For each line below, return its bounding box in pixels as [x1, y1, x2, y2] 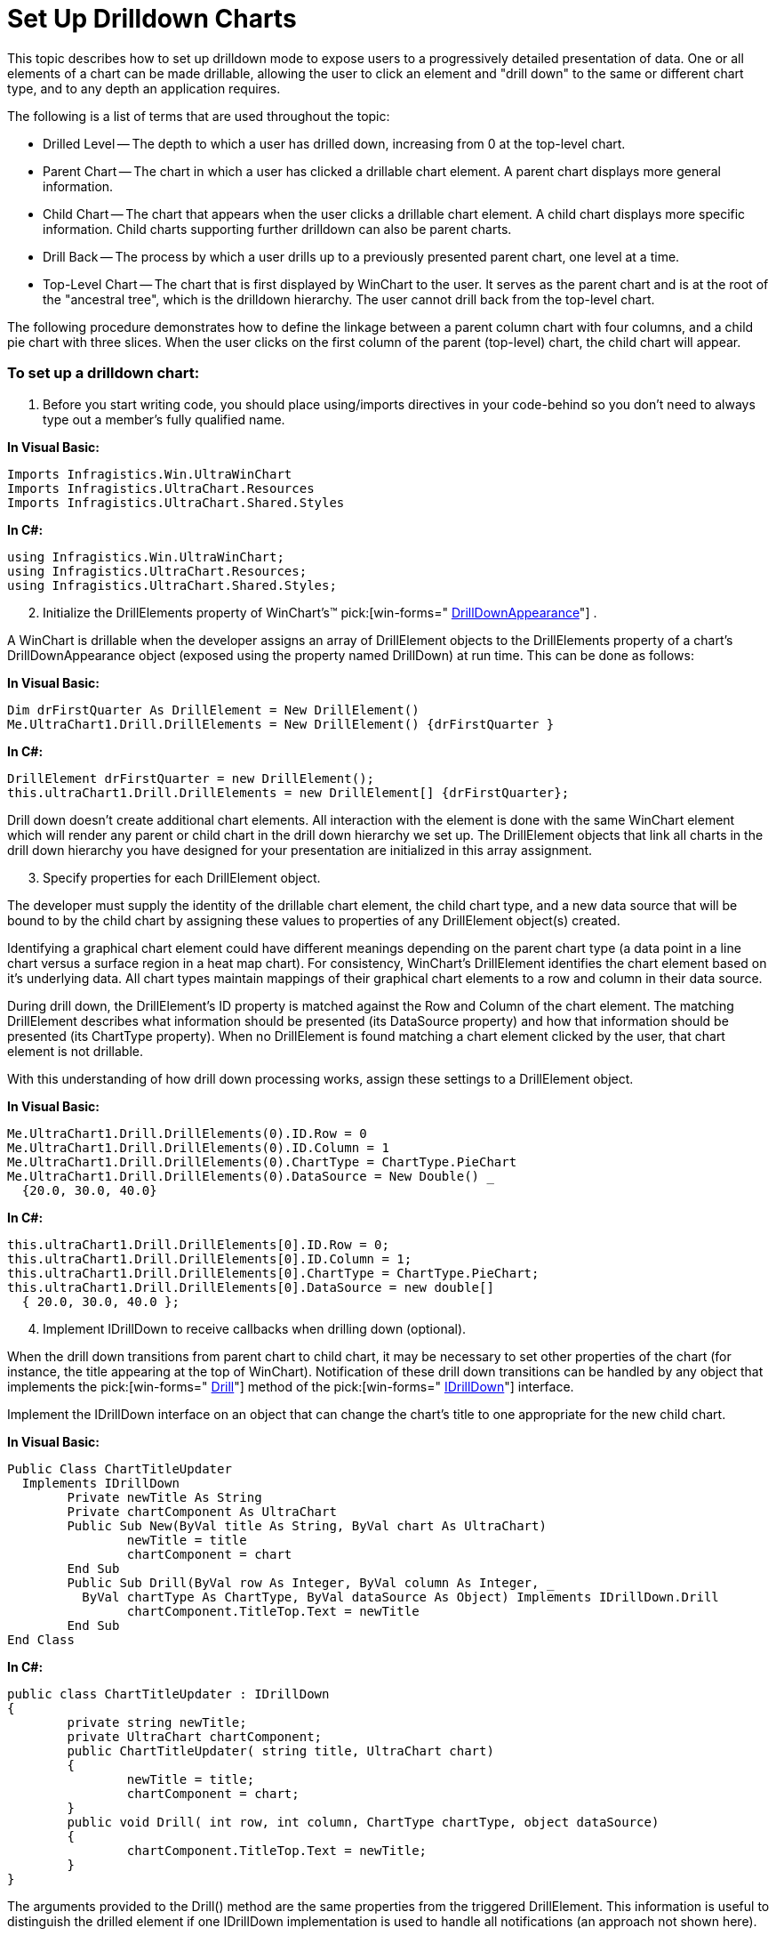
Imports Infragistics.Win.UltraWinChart [7, 466, 292, 481]
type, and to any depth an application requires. [7, 80, 281, 96]
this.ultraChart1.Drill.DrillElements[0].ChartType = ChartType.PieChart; [7, 1265, 540, 1280]
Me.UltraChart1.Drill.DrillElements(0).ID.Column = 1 [7, 1140, 389, 1155]
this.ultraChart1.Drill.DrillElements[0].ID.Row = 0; [7, 1237, 389, 1252]
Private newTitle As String [67, 1489, 262, 1504]
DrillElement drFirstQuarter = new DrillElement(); [7, 770, 375, 786]
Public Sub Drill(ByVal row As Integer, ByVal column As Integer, [67, 1575, 540, 1590]
